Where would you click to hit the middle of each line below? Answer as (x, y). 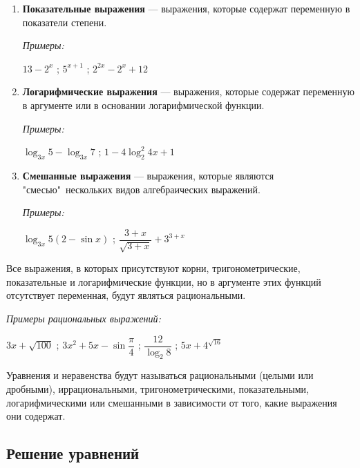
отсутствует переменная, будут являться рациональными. (126, 295)
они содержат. (36, 416)
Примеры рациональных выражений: (84, 318)
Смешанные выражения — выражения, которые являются (148, 175)
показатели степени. (65, 22)
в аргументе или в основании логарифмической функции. (143, 105)
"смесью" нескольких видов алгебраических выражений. (141, 189)
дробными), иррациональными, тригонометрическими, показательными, (158, 389)
